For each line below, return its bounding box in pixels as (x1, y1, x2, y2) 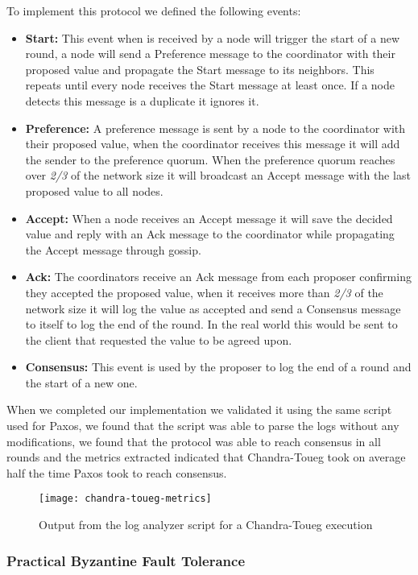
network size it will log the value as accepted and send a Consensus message (25, 300, 401, 316)
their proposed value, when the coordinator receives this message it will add (25, 135, 400, 152)
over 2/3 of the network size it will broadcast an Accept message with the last (25, 167, 411, 184)
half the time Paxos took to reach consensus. (6, 464, 227, 481)
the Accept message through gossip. (25, 241, 201, 258)
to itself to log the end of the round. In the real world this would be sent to (25, 316, 398, 333)
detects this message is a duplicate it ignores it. (25, 92, 259, 109)
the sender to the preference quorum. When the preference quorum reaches (25, 151, 395, 168)
